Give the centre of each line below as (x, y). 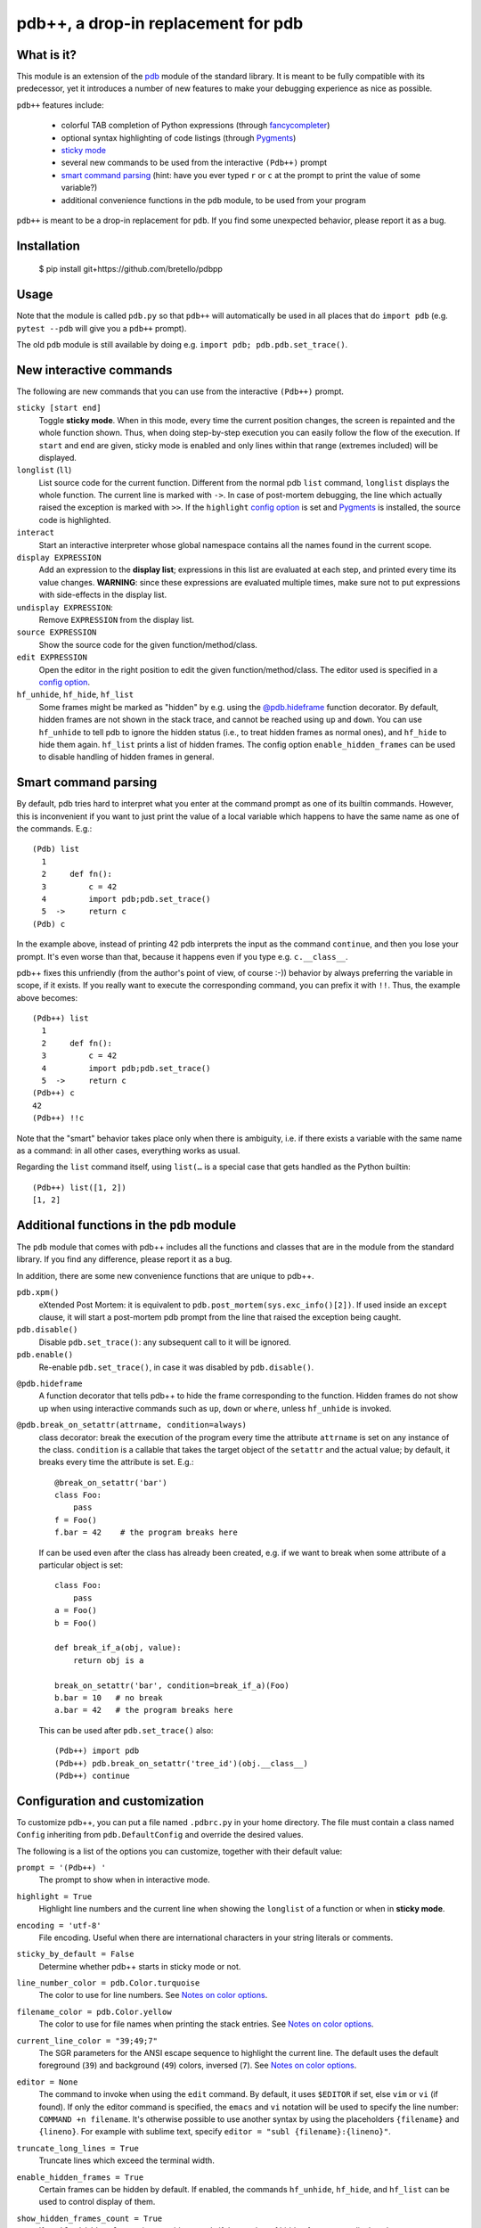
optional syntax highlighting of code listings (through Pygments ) (179, 137)
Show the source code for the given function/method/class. (148, 644)
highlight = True (54, 1896)
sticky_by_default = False (75, 1954)
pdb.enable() (45, 1355)
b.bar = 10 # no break (109, 1697)
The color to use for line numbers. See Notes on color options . (153, 1995)
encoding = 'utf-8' (59, 1925)
